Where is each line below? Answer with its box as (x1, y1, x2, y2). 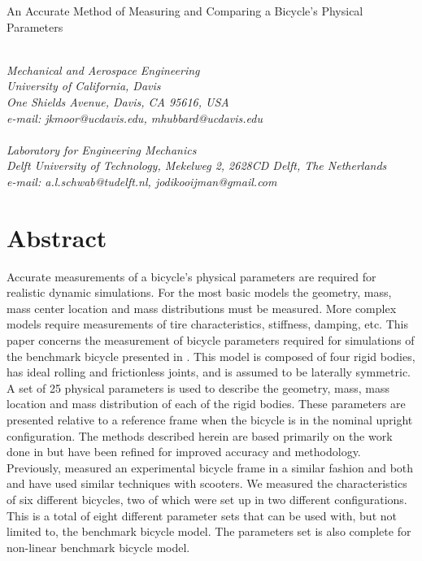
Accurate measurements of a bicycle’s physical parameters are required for (7, 267, 376, 285)
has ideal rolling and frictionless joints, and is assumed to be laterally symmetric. (7, 363, 411, 381)
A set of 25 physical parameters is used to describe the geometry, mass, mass (7, 379, 390, 396)
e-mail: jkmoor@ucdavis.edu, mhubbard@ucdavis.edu (7, 109, 263, 126)
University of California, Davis (7, 77, 161, 94)
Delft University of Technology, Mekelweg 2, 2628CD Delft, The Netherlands (7, 157, 387, 174)
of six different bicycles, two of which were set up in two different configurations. (7, 490, 407, 507)
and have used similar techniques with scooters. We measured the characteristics (7, 475, 407, 492)
